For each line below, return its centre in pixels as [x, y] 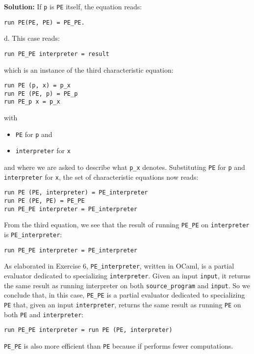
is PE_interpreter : [33, 234]
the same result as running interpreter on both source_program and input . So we [127, 285]
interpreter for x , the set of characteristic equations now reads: [101, 177]
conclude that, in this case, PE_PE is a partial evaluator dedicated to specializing [125, 295]
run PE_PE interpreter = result [57, 54]
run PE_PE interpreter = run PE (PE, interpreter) [88, 330]
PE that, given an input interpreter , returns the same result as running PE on [123, 304]
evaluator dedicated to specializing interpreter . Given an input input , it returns [127, 275]
